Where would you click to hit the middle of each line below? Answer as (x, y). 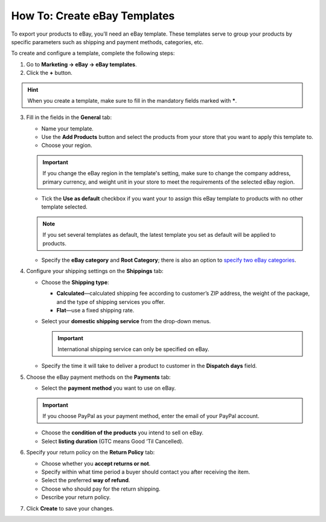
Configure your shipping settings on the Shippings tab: (95, 271)
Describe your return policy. (76, 497)
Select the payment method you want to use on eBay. (109, 388)
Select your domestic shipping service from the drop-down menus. (126, 321)
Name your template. (67, 128)
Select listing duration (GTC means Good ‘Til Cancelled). (113, 441)
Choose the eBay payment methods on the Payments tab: (99, 377)
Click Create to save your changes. (70, 508)
